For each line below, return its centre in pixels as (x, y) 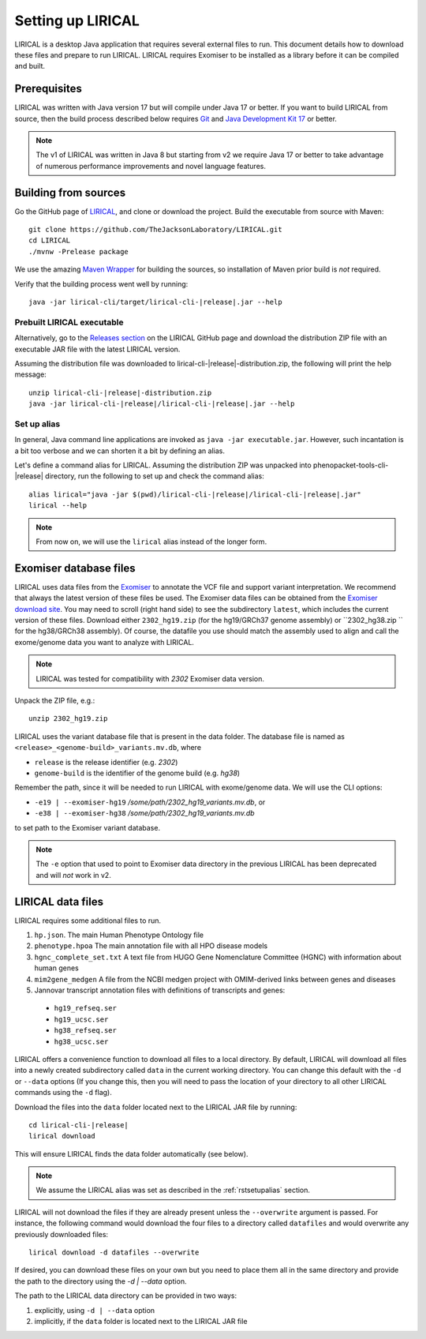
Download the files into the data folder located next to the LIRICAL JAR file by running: (156, 1107)
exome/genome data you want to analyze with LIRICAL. (105, 642)
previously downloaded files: (62, 1234)
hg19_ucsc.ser (81, 1019)
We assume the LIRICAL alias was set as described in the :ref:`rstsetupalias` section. (173, 1190)
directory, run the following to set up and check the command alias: (154, 476)
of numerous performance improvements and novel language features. (151, 166)
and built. (30, 66)
